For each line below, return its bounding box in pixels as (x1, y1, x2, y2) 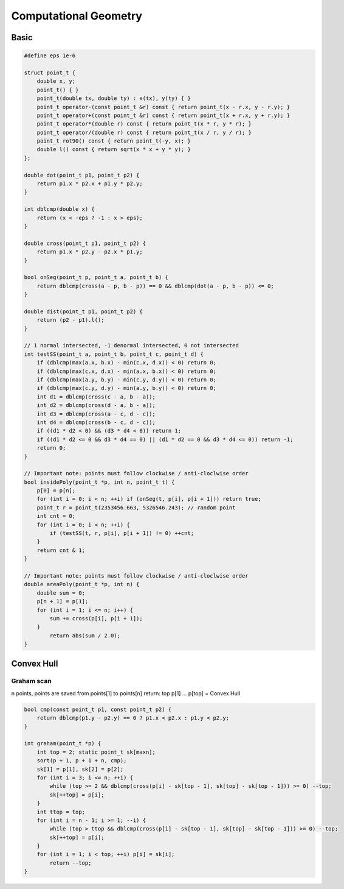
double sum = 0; (36, 589, 85, 597)
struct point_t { (24, 69, 76, 76)
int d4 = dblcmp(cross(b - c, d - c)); (36, 419, 156, 426)
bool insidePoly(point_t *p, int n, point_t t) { (24, 478, 175, 486)
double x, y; (36, 78, 76, 85)
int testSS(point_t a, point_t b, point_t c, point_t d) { (24, 350, 204, 358)
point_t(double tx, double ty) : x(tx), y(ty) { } (36, 95, 191, 102)
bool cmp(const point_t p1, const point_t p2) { (24, 706, 172, 713)
